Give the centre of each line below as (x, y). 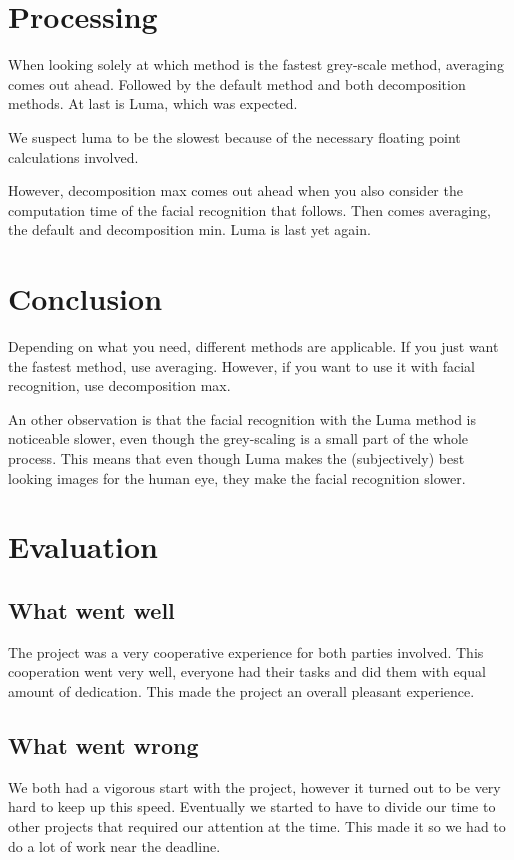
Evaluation (83, 546)
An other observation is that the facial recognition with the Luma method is (242, 418)
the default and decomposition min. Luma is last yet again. (189, 229)
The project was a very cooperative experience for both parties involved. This (246, 651)
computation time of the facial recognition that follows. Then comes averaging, (249, 209)
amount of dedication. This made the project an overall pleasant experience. (241, 690)
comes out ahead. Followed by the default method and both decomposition (237, 83)
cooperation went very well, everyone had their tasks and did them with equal (247, 671)
